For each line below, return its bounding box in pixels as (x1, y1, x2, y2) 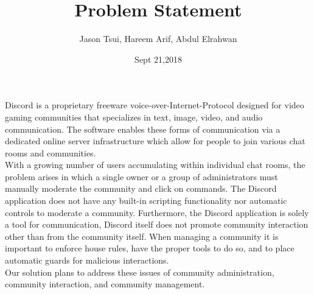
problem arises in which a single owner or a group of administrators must (5, 170, 278, 183)
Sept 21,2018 (134, 52, 182, 65)
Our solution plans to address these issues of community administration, (5, 265, 274, 278)
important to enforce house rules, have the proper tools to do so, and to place (5, 242, 295, 254)
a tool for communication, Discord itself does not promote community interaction (5, 218, 309, 231)
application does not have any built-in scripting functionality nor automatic (5, 194, 287, 207)
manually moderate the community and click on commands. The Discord (5, 182, 277, 195)
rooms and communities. (5, 146, 96, 159)
